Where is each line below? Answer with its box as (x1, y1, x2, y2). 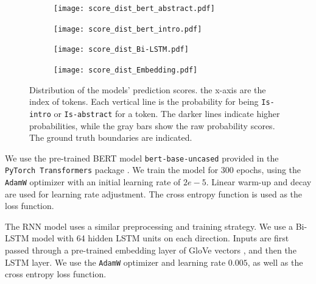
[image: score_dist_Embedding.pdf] (54, 65, 198, 74)
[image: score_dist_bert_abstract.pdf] (54, 4, 215, 13)
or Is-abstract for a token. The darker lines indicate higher (54, 107, 280, 119)
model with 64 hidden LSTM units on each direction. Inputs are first (32, 232, 289, 244)
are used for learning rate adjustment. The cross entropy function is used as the (5, 187, 303, 200)
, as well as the (247, 255, 303, 268)
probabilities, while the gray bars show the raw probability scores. (29, 119, 275, 132)
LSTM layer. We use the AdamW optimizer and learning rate (5, 255, 226, 268)
